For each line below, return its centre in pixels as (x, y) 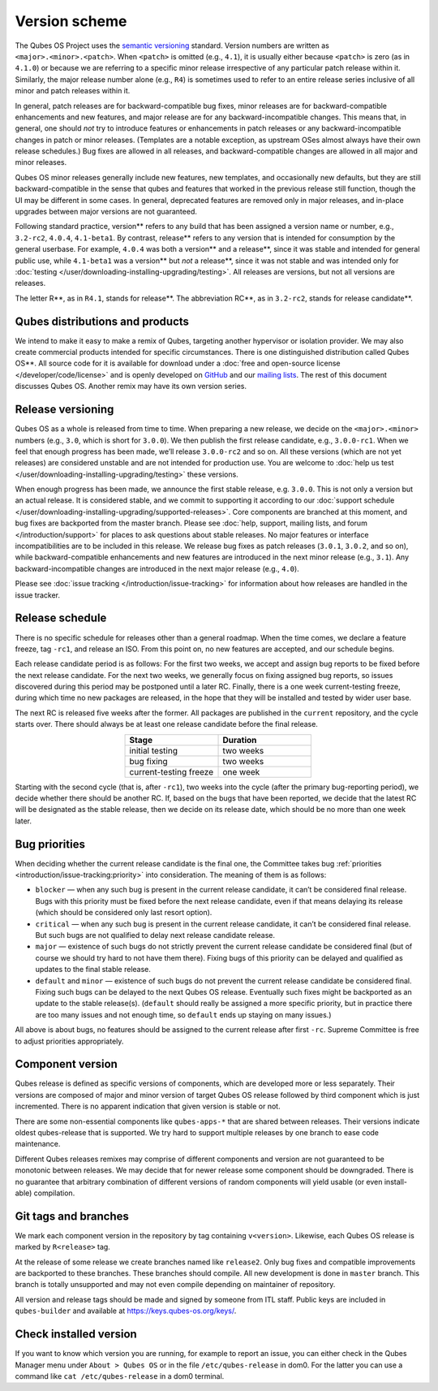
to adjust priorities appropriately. (69, 1041)
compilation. (54, 1193)
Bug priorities (50, 844)
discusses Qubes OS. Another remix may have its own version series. (131, 387)
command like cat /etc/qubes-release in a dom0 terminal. (120, 1376)
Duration (240, 740)
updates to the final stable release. (93, 970)
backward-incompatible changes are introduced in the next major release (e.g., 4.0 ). (157, 568)
